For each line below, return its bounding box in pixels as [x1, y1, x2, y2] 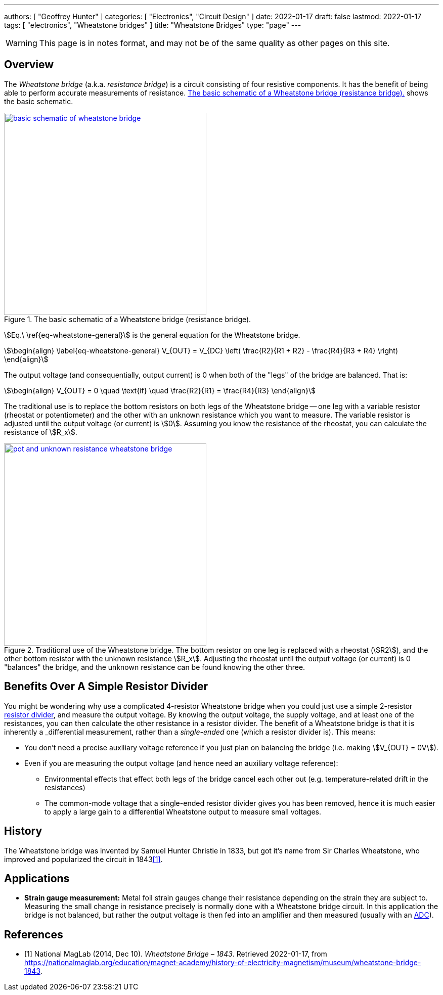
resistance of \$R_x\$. [4, 427, 77, 436]
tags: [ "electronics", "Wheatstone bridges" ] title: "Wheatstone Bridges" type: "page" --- [4, 21, 301, 29]
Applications [4, 872, 70, 885]
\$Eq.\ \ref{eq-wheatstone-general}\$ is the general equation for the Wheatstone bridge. [4, 330, 300, 339]
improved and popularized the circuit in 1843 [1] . [4, 854, 163, 864]
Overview [4, 58, 54, 71]
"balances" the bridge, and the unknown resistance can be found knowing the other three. [4, 662, 305, 671]
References [4, 928, 63, 941]
